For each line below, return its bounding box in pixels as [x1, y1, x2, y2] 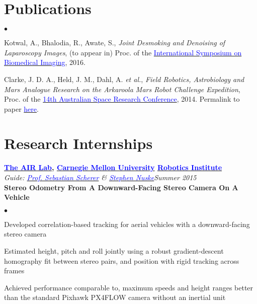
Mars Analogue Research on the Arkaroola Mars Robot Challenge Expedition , [4, 84, 240, 94]
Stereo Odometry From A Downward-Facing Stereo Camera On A [4, 182, 238, 192]
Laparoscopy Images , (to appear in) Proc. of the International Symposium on [4, 47, 242, 57]
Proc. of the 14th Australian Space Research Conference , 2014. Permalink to [4, 94, 240, 104]
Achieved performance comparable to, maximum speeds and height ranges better [4, 282, 253, 292]
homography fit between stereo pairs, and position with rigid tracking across [4, 255, 239, 266]
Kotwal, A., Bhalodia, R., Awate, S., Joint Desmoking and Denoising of [4, 37, 225, 48]
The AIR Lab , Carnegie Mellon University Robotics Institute [4, 162, 222, 173]
